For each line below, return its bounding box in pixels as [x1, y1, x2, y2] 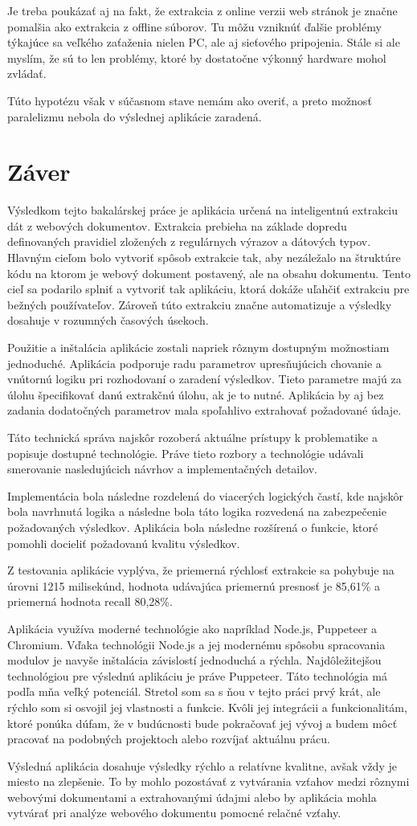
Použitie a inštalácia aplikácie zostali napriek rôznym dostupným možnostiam [7, 339, 390, 356]
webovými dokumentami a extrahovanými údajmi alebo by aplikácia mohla [7, 788, 377, 805]
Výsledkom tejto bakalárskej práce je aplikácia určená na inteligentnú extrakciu [7, 202, 399, 219]
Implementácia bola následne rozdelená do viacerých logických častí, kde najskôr [7, 487, 404, 504]
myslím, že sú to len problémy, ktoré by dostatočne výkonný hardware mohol [7, 49, 386, 66]
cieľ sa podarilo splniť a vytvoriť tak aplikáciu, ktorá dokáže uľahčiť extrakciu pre [7, 280, 410, 297]
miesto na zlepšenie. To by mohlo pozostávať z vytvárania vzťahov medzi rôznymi [7, 773, 410, 790]
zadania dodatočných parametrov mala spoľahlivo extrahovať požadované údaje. [7, 402, 402, 419]
